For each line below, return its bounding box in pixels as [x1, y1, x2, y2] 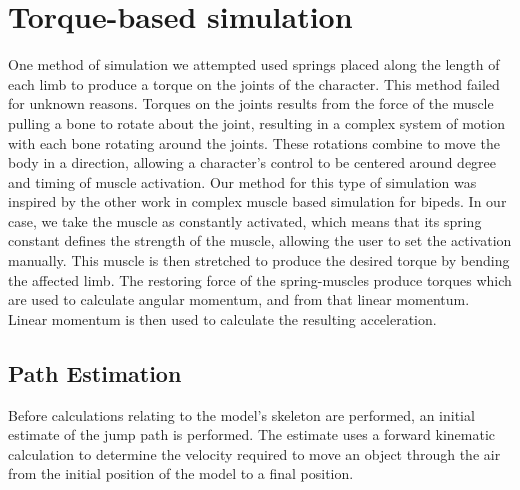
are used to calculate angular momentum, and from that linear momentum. [8, 289, 470, 310]
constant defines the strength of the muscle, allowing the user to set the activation [8, 230, 512, 251]
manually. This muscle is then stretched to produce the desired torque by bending [8, 250, 510, 271]
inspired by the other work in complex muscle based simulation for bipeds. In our [8, 191, 507, 212]
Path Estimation [8, 357, 182, 388]
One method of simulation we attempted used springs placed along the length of [8, 54, 500, 75]
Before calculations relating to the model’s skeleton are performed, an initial [8, 404, 475, 425]
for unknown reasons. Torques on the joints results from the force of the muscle [8, 93, 494, 114]
